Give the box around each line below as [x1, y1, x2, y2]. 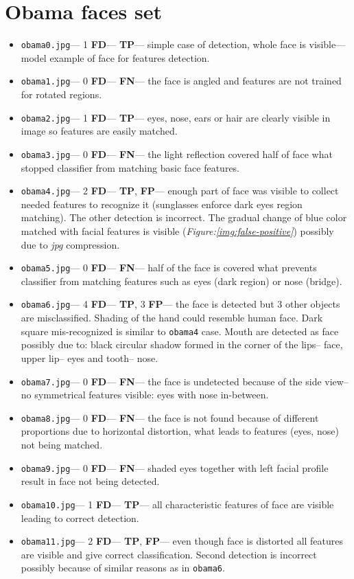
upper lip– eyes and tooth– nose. [21, 350, 158, 365]
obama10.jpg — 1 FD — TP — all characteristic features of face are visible [21, 497, 334, 511]
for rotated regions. [21, 87, 102, 102]
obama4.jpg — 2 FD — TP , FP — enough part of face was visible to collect [21, 183, 339, 198]
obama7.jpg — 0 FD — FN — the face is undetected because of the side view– [21, 374, 349, 388]
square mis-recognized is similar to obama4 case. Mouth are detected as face [21, 323, 339, 338]
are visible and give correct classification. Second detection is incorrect [21, 547, 317, 561]
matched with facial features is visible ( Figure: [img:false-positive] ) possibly [21, 223, 334, 238]
